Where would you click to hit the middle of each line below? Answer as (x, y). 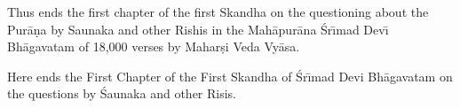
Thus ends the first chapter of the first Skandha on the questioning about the (218, 12)
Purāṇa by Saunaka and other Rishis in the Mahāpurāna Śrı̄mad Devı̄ (198, 29)
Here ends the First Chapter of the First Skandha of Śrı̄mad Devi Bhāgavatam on (230, 76)
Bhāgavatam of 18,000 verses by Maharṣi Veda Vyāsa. (154, 46)
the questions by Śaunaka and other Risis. (122, 93)
